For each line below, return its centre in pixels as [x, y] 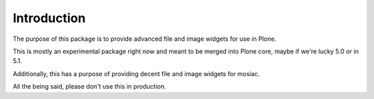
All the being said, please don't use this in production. [89, 87]
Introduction [49, 18]
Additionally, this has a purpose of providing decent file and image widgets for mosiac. [136, 73]
